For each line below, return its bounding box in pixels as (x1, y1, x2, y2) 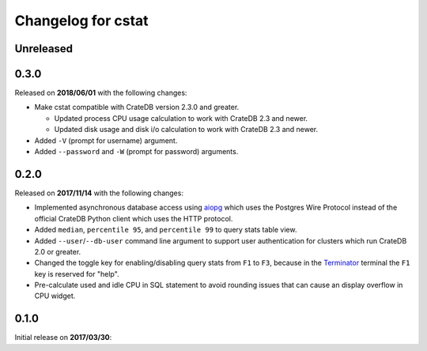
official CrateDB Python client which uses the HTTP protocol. (34, 213, 233, 223)
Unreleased (14, 42, 74, 55)
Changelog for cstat (14, 12, 149, 29)
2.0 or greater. (34, 247, 81, 256)
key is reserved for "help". (34, 269, 119, 278)
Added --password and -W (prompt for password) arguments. (34, 147, 239, 157)
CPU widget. (34, 291, 76, 300)
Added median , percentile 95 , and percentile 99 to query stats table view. (34, 225, 297, 235)
